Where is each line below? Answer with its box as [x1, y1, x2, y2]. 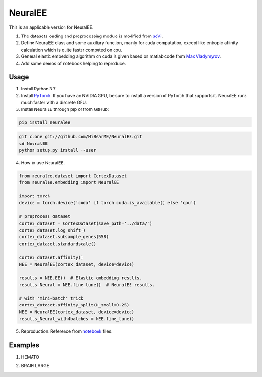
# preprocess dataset [19, 214, 71, 219]
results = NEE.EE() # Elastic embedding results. [19, 275, 143, 281]
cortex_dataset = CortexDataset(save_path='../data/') [19, 220, 152, 226]
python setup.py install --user [19, 147, 97, 153]
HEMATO [21, 354, 40, 359]
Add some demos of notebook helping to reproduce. [21, 60, 126, 66]
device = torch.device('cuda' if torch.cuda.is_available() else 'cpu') [19, 200, 196, 206]
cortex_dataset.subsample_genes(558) [19, 234, 109, 240]
